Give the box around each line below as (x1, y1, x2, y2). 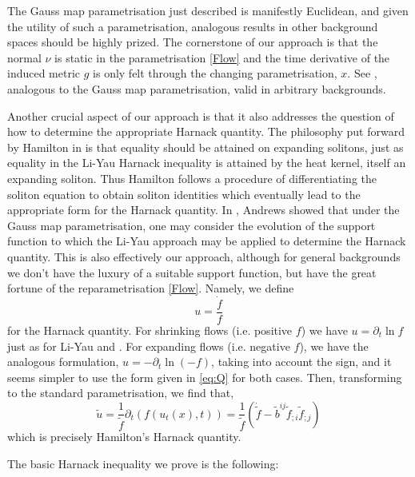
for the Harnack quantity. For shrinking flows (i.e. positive (7, 321, 293, 338)
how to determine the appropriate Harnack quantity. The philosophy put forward (7, 123, 405, 140)
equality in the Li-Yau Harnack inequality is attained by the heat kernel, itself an (7, 154, 406, 171)
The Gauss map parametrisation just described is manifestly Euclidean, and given (7, 2, 409, 18)
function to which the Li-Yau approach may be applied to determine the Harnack (7, 233, 406, 249)
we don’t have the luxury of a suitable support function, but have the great (7, 264, 377, 280)
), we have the (299, 337, 369, 354)
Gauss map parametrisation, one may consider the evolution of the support (7, 217, 376, 233)
